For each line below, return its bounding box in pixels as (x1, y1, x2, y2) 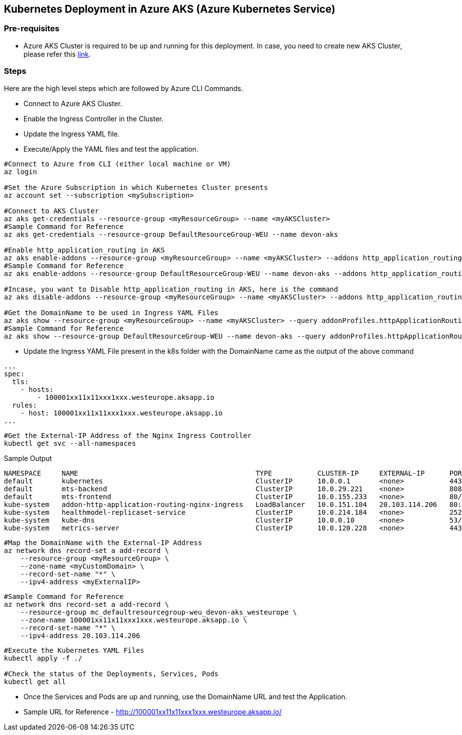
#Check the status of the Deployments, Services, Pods (4, 669, 219, 678)
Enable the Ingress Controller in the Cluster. (23, 114, 164, 123)
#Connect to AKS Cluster (4, 207, 99, 215)
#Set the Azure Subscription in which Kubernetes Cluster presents (4, 183, 268, 191)
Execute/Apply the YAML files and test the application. (23, 144, 199, 153)
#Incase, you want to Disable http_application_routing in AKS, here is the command (4, 285, 338, 293)
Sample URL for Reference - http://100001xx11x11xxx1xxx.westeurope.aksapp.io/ (23, 707, 282, 716)
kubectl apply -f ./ (4, 654, 83, 662)
